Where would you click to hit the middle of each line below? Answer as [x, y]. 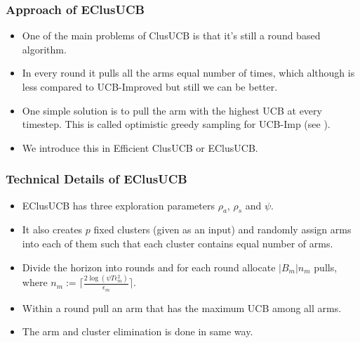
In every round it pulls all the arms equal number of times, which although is [188, 73]
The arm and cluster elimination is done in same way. [138, 331]
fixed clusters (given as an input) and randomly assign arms [222, 229]
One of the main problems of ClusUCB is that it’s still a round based [171, 35]
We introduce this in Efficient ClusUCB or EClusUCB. [140, 147]
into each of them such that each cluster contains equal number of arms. [178, 243]
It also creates [52, 229]
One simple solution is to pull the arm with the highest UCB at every [172, 110]
